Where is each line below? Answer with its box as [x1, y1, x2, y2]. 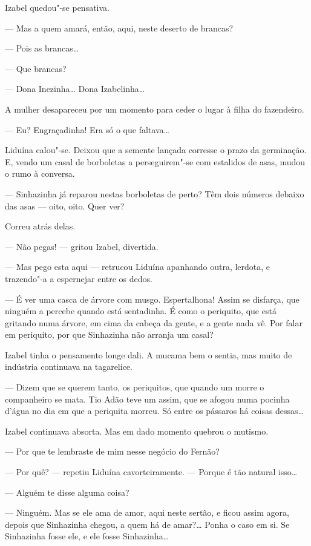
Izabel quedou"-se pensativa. [5, 1, 110, 13]
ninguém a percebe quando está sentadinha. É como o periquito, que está [5, 304, 277, 317]
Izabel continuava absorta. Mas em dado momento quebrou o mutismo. [5, 424, 269, 437]
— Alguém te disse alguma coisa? [5, 485, 129, 498]
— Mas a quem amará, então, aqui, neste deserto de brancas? [5, 21, 234, 34]
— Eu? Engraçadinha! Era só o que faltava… [5, 123, 169, 136]
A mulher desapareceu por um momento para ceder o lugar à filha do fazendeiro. [5, 102, 304, 115]
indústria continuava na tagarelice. [5, 360, 133, 373]
